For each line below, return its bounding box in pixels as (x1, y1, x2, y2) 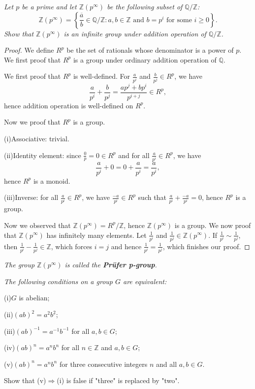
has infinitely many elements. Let (46, 229, 147, 240)
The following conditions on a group (4, 276, 113, 286)
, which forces (51, 241, 93, 251)
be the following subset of (107, 1, 183, 11)
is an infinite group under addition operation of (64, 28, 206, 38)
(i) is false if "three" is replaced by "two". (57, 375, 180, 386)
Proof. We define (4, 45, 54, 55)
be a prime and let (22, 1, 77, 11)
